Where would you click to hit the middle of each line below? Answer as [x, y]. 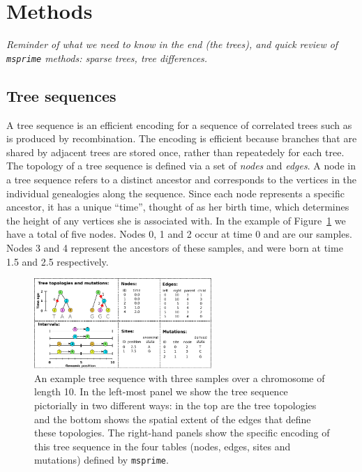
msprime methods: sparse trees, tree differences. [107, 58]
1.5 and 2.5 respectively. [58, 261]
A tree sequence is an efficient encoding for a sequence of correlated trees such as [179, 124]
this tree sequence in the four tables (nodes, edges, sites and [163, 446]
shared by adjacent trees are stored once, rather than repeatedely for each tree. [175, 152]
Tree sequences [61, 95]
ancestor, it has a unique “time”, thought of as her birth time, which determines [178, 207]
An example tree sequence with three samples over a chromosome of [180, 378]
